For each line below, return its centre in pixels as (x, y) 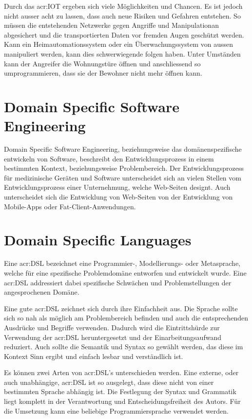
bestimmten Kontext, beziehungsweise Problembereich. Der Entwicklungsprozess (124, 168)
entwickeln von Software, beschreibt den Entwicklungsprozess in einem (109, 158)
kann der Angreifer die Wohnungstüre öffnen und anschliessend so (102, 63)
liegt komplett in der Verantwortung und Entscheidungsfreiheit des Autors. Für (122, 401)
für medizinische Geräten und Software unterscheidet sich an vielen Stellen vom (123, 177)
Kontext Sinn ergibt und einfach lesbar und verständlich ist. (94, 356)
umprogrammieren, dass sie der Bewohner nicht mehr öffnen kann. (103, 73)
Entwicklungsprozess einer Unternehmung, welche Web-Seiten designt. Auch (117, 187)
